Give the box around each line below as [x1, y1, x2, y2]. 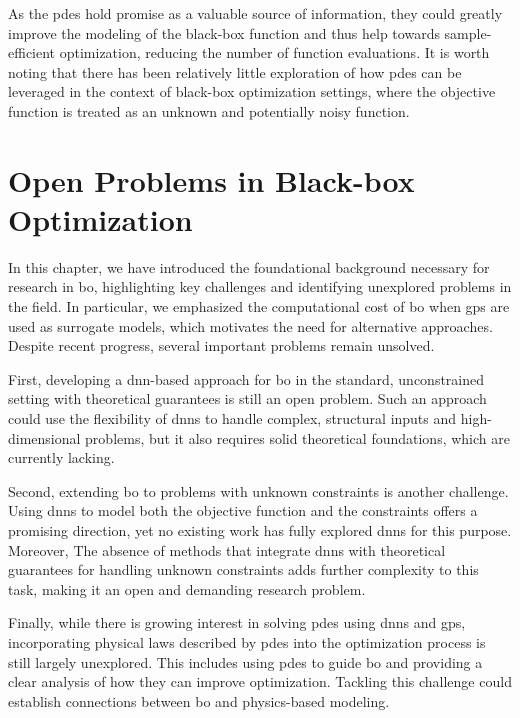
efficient [8, 42, 56, 63]
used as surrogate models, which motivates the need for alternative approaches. [8, 315, 493, 336]
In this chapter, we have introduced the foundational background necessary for [8, 256, 490, 277]
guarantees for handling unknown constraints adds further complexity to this [8, 559, 479, 580]
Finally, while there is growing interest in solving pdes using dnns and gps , [8, 612, 466, 633]
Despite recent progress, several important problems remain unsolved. [8, 335, 435, 356]
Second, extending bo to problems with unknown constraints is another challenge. [8, 480, 509, 501]
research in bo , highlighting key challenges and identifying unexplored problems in [8, 276, 512, 297]
